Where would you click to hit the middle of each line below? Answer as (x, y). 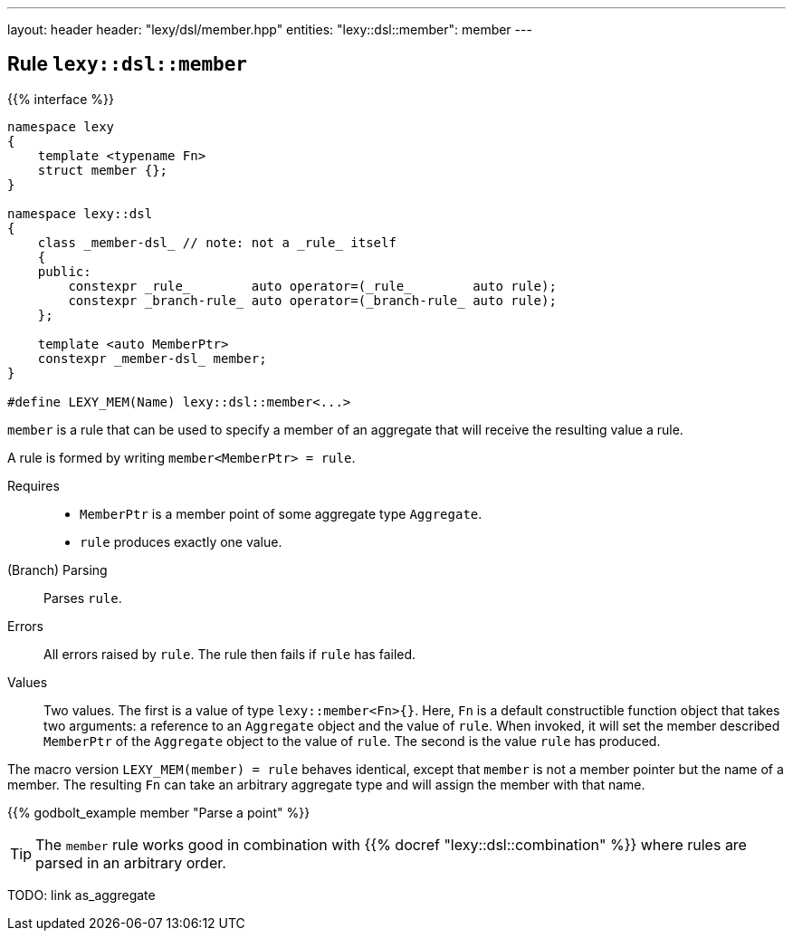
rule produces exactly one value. (181, 541)
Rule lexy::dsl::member (127, 64)
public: (64, 271)
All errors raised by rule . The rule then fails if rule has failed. (230, 654)
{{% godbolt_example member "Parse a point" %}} (159, 812)
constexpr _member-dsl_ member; (152, 358)
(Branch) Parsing (57, 569)
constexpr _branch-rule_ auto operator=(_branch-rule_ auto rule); (312, 300)
